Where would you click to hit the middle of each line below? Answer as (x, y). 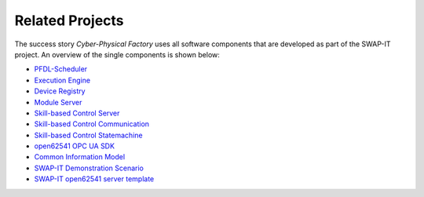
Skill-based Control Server (77, 113)
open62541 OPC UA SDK (75, 146)
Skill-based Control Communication (91, 124)
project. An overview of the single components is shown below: (117, 54)
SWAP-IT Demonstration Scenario (89, 168)
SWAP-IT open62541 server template (94, 179)
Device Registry (60, 91)
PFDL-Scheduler (61, 69)
